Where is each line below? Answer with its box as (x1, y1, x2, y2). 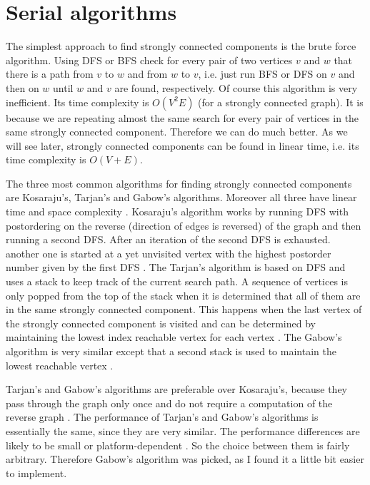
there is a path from (6, 66, 94, 81)
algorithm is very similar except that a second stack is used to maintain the (6, 344, 336, 358)
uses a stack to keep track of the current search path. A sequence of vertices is (6, 274, 348, 289)
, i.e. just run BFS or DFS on (198, 66, 327, 81)
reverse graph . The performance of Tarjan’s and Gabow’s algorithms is (6, 409, 319, 424)
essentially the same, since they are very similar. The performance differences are (6, 423, 360, 438)
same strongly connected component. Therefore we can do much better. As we (6, 124, 348, 139)
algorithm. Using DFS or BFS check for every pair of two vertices (6, 52, 293, 67)
